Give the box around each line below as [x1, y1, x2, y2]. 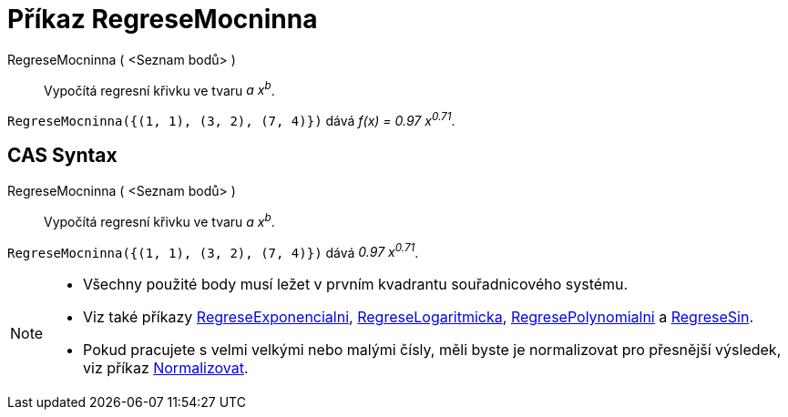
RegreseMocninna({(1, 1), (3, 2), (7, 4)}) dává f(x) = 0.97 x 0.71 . [7, 110, 455, 129]
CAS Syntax [7, 144, 118, 168]
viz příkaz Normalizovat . [83, 359, 249, 378]
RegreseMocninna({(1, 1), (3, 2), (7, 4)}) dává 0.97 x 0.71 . [7, 241, 419, 260]
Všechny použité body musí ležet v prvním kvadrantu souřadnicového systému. [83, 275, 629, 294]
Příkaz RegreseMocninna [7, 4, 318, 35]
